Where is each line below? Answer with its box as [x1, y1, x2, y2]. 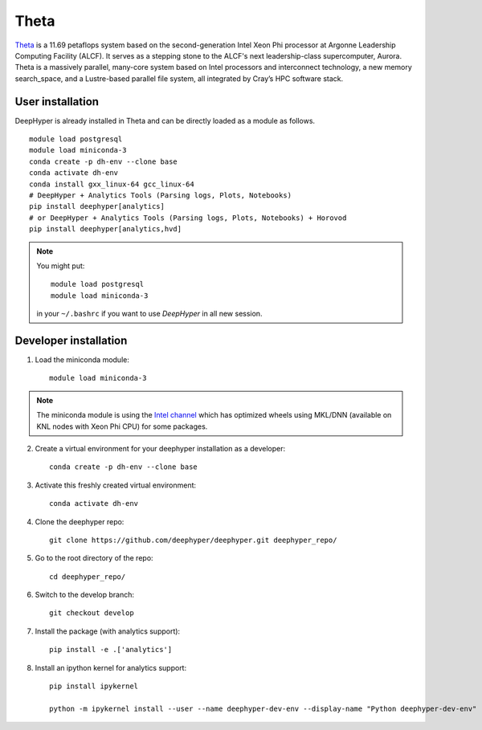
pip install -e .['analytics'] [49, 645, 173, 655]
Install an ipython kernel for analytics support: [35, 663, 187, 672]
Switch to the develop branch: [35, 590, 135, 600]
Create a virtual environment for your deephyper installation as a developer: [35, 443, 285, 453]
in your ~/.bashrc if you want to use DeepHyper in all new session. [36, 309, 263, 319]
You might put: [36, 261, 85, 271]
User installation [14, 95, 100, 108]
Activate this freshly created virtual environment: [35, 480, 197, 490]
